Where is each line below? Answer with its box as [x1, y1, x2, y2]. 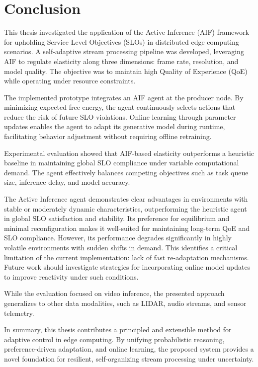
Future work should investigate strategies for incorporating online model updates [4, 262, 251, 272]
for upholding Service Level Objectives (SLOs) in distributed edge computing [4, 36, 239, 47]
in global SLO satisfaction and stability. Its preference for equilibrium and [4, 213, 230, 223]
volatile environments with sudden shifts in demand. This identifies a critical [4, 242, 238, 252]
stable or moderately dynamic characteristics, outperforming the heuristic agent [4, 203, 247, 214]
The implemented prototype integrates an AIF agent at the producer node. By [4, 92, 244, 102]
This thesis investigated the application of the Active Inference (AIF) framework [4, 27, 249, 37]
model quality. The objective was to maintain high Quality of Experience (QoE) [4, 66, 248, 76]
